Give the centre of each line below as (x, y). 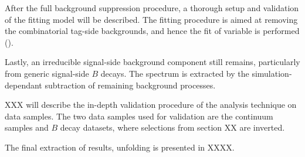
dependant (23, 85)
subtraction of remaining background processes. (130, 85)
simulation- (272, 73)
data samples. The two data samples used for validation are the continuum (139, 116)
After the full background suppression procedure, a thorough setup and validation (152, 8)
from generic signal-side (47, 73)
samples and (27, 127)
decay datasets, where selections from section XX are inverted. (172, 127)
